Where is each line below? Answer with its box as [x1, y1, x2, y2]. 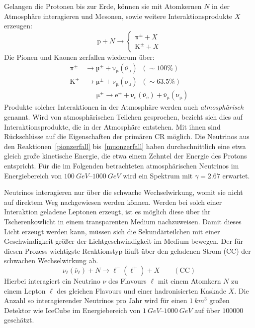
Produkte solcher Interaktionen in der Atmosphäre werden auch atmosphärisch [4, 102, 244, 112]
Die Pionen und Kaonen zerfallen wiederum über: [4, 51, 155, 62]
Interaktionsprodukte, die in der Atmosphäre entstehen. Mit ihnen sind [4, 121, 221, 132]
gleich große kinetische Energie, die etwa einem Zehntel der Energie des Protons [4, 151, 247, 161]
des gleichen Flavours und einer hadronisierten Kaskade [57, 285, 226, 296]
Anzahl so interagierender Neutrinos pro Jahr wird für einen [4, 295, 187, 306]
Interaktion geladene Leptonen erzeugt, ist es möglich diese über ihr [4, 206, 211, 217]
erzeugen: [4, 20, 32, 31]
